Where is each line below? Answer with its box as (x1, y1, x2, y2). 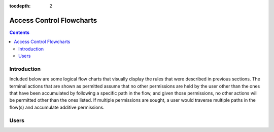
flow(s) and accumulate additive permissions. (9, 104, 105, 110)
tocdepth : (9, 3, 31, 9)
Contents (9, 29, 30, 35)
